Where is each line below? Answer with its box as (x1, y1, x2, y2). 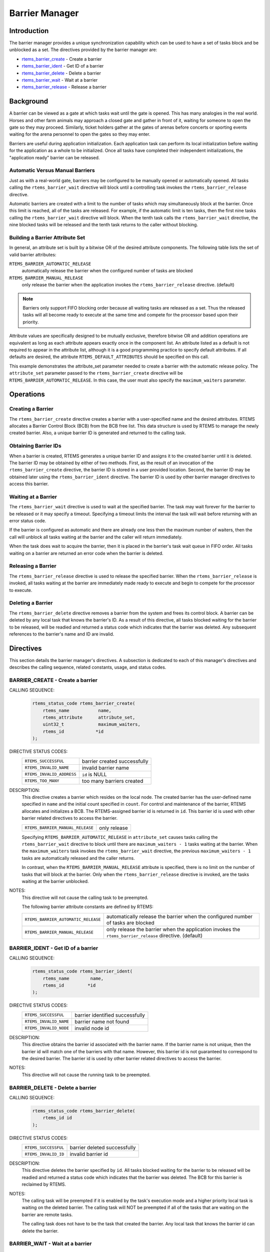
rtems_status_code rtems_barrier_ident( (32, 969, 132, 974)
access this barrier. (9, 481, 49, 487)
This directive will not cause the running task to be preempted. (21, 1072, 151, 1078)
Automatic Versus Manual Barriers (9, 167, 95, 174)
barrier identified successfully (74, 1012, 145, 1019)
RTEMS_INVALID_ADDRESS (24, 772, 77, 777)
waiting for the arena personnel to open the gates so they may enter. (9, 131, 150, 137)
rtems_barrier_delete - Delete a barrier (21, 70, 101, 76)
